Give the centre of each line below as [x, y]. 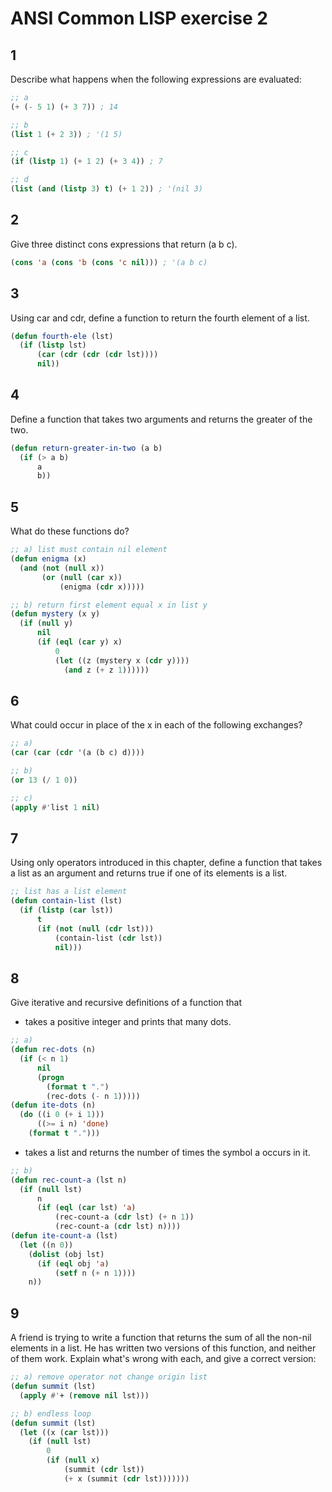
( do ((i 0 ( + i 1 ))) [62, 1115]
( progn [50, 1077]
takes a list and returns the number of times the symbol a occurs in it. [167, 1152]
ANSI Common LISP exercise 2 [139, 18]
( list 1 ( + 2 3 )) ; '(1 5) [66, 134]
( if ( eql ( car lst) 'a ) [86, 1208]
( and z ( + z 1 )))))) [106, 670]
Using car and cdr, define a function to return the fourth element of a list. [160, 318]
